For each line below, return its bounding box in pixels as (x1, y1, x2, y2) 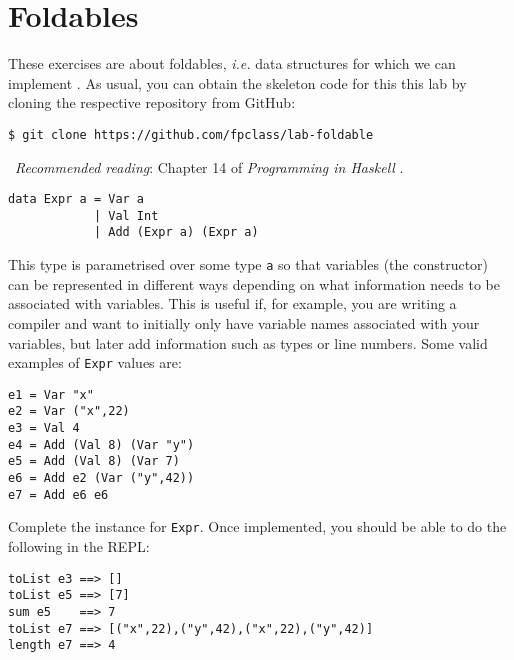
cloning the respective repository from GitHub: (8, 92, 296, 113)
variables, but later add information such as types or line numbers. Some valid (8, 332, 488, 353)
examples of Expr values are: (8, 352, 182, 373)
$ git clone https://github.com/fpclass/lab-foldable (8, 127, 374, 142)
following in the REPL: (8, 536, 150, 557)
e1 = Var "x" (8, 387, 94, 402)
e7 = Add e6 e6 (8, 487, 109, 502)
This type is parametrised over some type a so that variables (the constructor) (8, 254, 489, 275)
